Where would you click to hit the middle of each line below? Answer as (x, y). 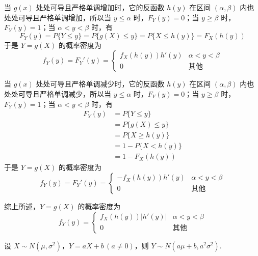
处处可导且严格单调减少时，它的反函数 (100, 84)
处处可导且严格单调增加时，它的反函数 (100, 7)
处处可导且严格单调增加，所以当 (58, 17)
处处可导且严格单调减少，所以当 (58, 93)
